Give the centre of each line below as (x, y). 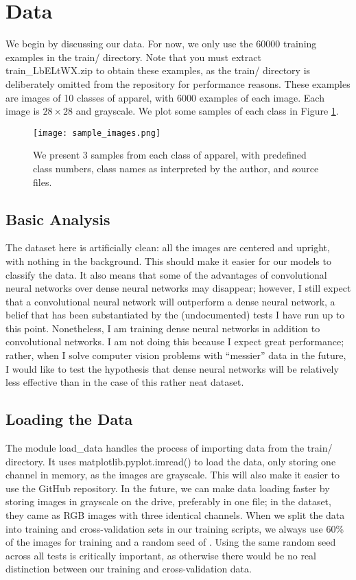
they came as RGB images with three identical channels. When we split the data (175, 515)
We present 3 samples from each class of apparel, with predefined (170, 155)
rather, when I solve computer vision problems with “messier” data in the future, (176, 355)
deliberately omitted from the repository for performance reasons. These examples (178, 83)
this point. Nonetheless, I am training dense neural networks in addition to (163, 328)
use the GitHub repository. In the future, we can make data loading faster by (168, 488)
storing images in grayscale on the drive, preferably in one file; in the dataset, (168, 501)
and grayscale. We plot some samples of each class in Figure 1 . (207, 111)
